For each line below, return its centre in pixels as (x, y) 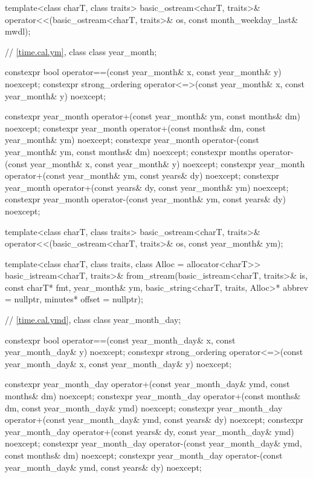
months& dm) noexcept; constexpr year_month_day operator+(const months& (153, 396)
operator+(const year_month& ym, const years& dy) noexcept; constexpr (142, 175)
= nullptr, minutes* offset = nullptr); (74, 299)
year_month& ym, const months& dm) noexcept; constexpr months (131, 151)
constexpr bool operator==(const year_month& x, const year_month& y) (143, 72)
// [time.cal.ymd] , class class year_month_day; (93, 320)
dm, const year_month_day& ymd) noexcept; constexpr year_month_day (144, 407)
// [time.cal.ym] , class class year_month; (81, 51)
